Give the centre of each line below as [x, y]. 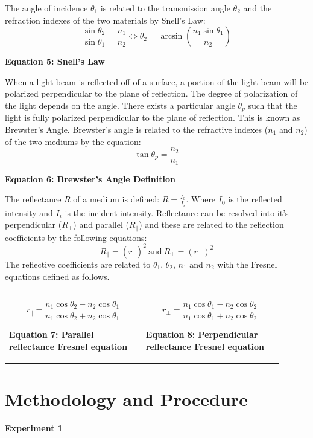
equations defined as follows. [57, 276]
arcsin [172, 37]
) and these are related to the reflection [211, 224]
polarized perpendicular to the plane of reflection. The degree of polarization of [151, 93]
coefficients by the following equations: [76, 237]
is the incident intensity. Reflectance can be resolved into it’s [177, 212]
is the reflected [255, 199]
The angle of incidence [46, 8]
